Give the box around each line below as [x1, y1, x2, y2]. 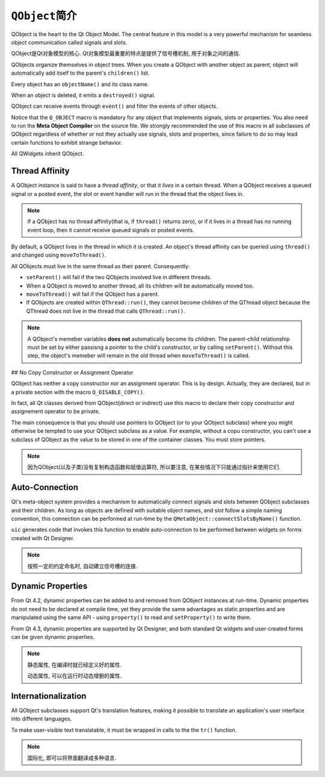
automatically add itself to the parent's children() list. [11, 69, 150, 77]
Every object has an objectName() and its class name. [11, 80, 149, 87]
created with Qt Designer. [11, 534, 75, 542]
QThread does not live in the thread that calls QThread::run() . [26, 307, 185, 315]
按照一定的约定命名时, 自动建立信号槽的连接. [27, 562, 138, 570]
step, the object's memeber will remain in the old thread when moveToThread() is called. [27, 352, 250, 359]
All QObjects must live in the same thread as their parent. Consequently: [11, 262, 190, 269]
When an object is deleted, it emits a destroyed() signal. [11, 91, 156, 99]
